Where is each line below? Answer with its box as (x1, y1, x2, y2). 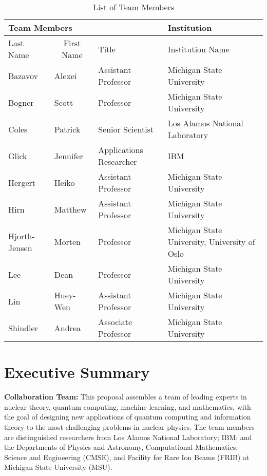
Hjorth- (8, 230, 35, 242)
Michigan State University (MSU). (4, 462, 112, 472)
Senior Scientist (98, 123, 154, 135)
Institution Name (167, 43, 230, 55)
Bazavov (8, 69, 38, 82)
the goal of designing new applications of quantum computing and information (4, 411, 251, 422)
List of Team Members (92, 1, 175, 13)
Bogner (8, 96, 34, 108)
